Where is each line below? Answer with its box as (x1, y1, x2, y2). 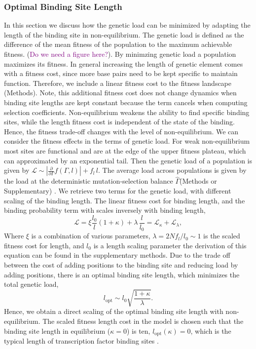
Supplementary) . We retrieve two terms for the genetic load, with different (4, 185, 231, 195)
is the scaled (203, 231, 240, 241)
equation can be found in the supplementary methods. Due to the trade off (4, 250, 230, 260)
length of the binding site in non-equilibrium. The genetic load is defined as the (4, 29, 244, 39)
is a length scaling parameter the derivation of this (93, 240, 247, 250)
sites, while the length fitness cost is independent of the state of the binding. (4, 116, 235, 127)
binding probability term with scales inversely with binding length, (4, 205, 206, 215)
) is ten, (126, 325, 150, 336)
